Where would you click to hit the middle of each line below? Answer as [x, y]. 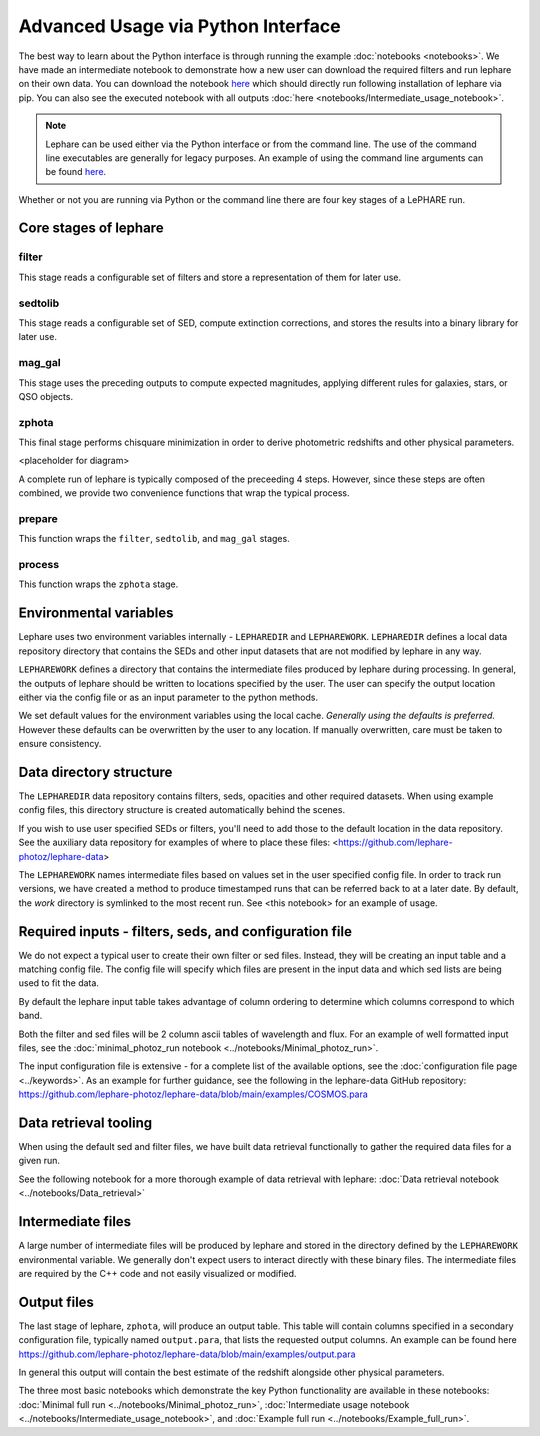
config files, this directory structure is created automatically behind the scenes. [181, 810]
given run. [39, 1161]
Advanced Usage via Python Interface [179, 26]
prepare [38, 518]
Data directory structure [95, 771]
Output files [56, 1301]
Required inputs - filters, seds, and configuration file [185, 931]
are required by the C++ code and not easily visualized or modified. [157, 1273]
